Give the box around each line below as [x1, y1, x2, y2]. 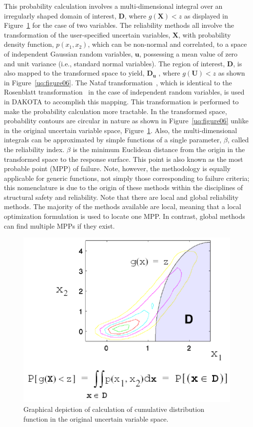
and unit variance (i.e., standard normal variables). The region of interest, [4, 58, 225, 68]
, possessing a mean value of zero [139, 48, 238, 58]
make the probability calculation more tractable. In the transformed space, [4, 106, 227, 116]
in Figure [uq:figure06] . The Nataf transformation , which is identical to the [4, 77, 232, 87]
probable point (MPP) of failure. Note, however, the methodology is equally [4, 163, 231, 174]
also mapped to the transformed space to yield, [4, 68, 145, 78]
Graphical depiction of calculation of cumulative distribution [23, 404, 204, 414]
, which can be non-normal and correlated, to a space [88, 39, 247, 49]
